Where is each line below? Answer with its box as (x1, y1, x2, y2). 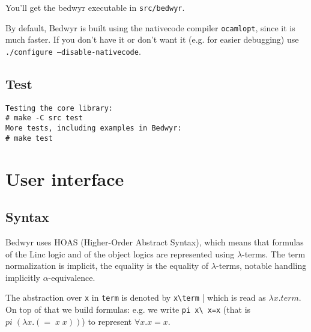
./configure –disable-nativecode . (5, 45, 141, 57)
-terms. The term (242, 247, 306, 260)
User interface (5, 166, 124, 191)
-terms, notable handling (216, 259, 307, 272)
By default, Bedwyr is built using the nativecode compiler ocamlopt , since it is (5, 21, 295, 34)
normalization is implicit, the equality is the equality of (5, 259, 209, 272)
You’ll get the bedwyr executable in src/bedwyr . (5, 1, 185, 13)
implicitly (5, 271, 40, 283)
